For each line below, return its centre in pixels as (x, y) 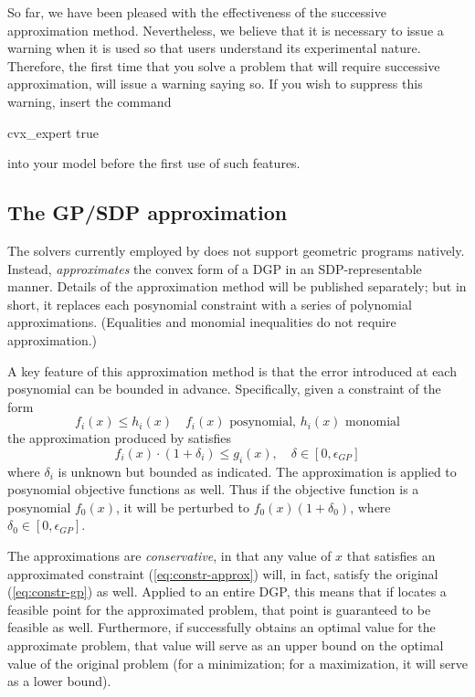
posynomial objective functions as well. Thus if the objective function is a (213, 489)
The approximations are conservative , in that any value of (169, 556)
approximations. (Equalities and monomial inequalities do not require (202, 322)
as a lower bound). (59, 681)
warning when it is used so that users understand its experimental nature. (214, 48)
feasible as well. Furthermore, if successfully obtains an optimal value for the (222, 627)
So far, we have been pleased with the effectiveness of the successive (197, 12)
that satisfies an (391, 556)
